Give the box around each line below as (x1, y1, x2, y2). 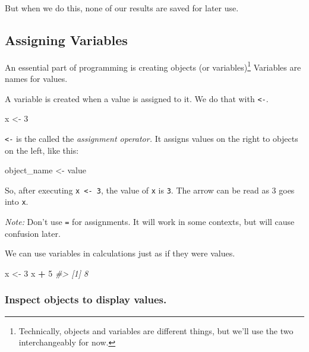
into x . (5, 195, 29, 208)
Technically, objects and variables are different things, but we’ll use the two (18, 324, 294, 337)
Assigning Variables (5, 30, 128, 49)
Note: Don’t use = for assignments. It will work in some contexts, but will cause (5, 215, 295, 228)
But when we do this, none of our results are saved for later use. (5, 2, 239, 14)
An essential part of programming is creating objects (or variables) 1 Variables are (5, 59, 301, 73)
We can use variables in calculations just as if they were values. (5, 247, 235, 259)
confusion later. (5, 227, 61, 239)
